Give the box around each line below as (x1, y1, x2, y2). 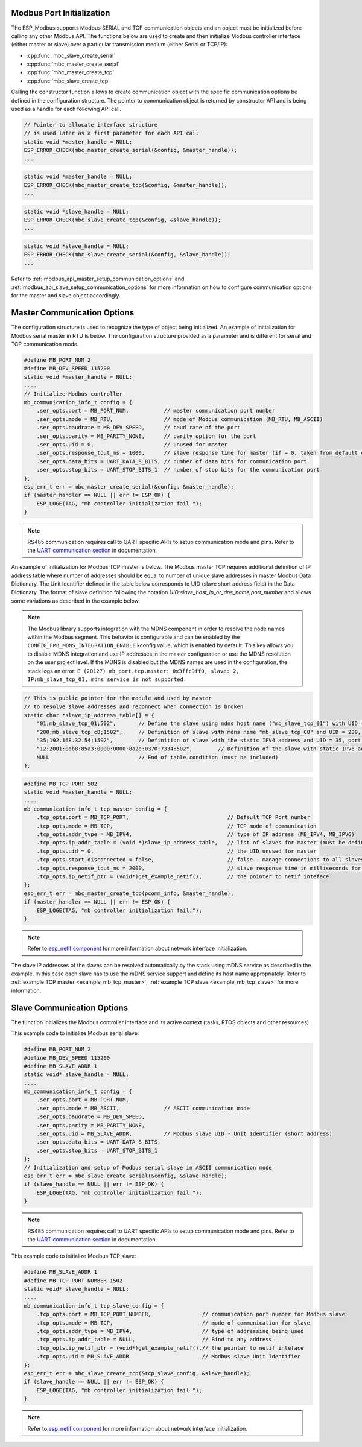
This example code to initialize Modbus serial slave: (11, 1030, 139, 1037)
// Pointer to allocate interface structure (24, 121, 158, 128)
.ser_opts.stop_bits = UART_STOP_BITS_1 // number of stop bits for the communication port (36, 466, 320, 473)
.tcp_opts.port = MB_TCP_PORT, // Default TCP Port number (36, 814, 311, 821)
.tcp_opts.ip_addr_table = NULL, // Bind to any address (36, 1336, 273, 1343)
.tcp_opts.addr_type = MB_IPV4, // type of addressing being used (36, 1328, 304, 1335)
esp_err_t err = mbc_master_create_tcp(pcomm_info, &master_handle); (24, 890, 234, 897)
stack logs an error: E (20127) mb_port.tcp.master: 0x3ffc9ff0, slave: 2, (27, 667, 240, 674)
